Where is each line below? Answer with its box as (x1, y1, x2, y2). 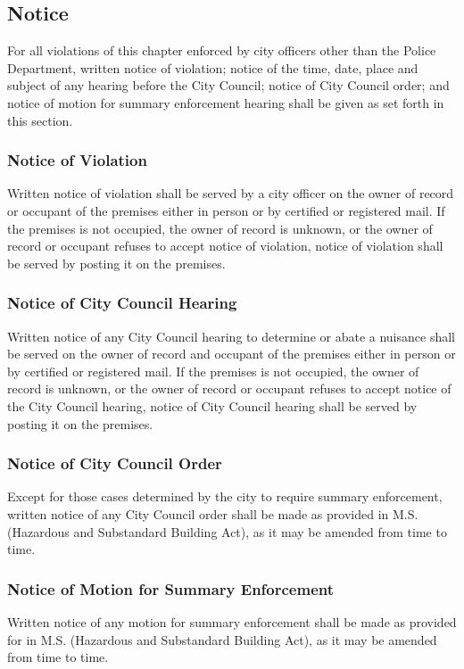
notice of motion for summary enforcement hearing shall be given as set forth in (7, 93, 444, 111)
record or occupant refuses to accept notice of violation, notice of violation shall (7, 236, 443, 255)
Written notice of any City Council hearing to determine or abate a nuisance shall (7, 326, 455, 345)
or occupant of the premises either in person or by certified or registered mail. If (7, 201, 445, 219)
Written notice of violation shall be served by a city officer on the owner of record (7, 184, 454, 202)
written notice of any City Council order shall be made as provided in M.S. (7, 504, 418, 523)
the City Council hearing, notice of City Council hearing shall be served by (7, 396, 418, 415)
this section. (7, 111, 73, 129)
